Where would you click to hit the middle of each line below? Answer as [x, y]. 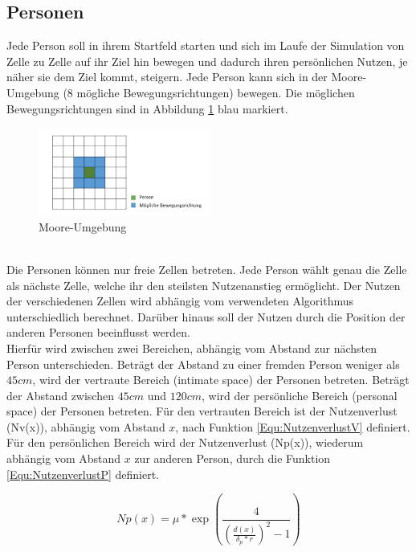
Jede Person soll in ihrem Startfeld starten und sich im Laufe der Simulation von [206, 45]
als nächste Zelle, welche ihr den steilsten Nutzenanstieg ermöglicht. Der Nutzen [204, 285]
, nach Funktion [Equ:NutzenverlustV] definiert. [293, 426]
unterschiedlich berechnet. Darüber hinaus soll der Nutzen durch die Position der [206, 316]
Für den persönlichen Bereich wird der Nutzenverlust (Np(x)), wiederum [185, 442]
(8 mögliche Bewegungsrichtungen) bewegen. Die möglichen [209, 92]
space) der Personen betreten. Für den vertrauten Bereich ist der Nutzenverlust [202, 411]
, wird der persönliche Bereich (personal [300, 395]
